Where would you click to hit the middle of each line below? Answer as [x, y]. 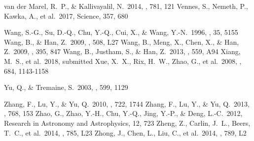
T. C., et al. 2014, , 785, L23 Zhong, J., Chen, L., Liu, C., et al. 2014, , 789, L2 [125, 132]
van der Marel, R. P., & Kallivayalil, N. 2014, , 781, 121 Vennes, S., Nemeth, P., [126, 6]
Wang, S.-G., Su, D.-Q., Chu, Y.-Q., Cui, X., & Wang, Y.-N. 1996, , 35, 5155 [121, 32]
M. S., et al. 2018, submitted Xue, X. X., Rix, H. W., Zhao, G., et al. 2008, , [123, 61]
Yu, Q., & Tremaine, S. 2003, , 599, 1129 [66, 87]
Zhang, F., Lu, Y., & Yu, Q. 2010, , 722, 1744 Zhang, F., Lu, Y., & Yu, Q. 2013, [127, 103]
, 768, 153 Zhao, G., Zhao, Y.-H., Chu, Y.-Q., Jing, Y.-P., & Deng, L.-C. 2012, [123, 113]
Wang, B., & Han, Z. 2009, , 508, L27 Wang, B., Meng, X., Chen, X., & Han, [122, 42]
